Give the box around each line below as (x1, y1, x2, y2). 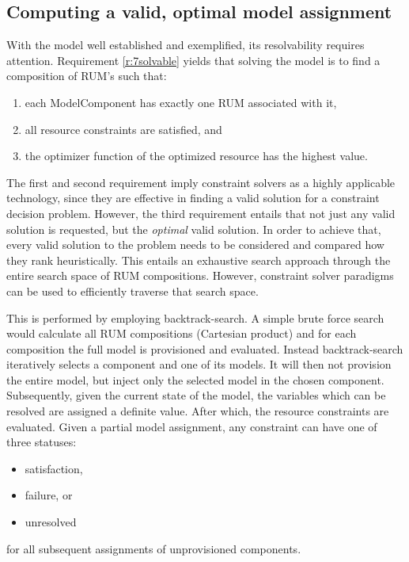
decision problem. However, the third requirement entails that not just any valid (6, 205, 396, 221)
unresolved (25, 514, 77, 530)
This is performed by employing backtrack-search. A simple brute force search (6, 309, 384, 326)
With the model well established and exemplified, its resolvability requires (6, 36, 365, 53)
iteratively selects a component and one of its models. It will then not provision (6, 356, 392, 373)
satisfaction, (25, 460, 83, 476)
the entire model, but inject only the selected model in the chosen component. (6, 371, 384, 388)
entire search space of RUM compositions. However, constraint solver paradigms (6, 267, 394, 284)
